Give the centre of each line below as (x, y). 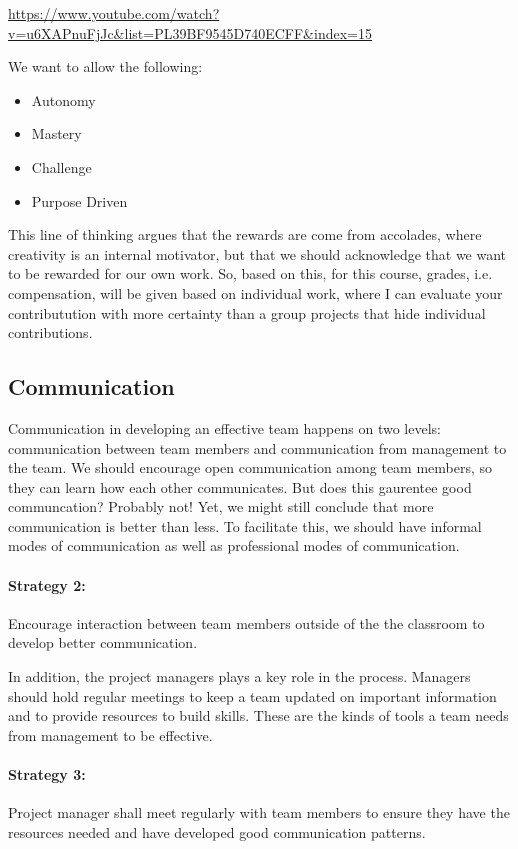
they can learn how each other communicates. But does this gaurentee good (240, 486)
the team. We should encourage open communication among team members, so (250, 467)
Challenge (61, 166)
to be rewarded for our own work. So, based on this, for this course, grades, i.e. (250, 273)
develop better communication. (103, 642)
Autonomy (63, 99)
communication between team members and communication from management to (257, 447)
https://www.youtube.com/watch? (114, 13)
